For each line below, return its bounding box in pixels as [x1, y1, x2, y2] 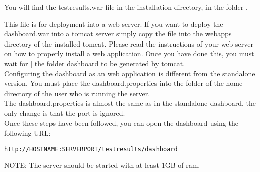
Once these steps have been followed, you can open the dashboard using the [4, 117, 238, 128]
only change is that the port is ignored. [4, 107, 125, 118]
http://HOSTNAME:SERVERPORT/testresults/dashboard [4, 145, 178, 153]
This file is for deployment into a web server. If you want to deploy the [4, 18, 223, 29]
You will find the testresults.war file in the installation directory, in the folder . [4, 2, 248, 12]
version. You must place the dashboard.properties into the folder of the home [4, 78, 243, 89]
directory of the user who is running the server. [4, 88, 150, 98]
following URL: [4, 127, 51, 138]
